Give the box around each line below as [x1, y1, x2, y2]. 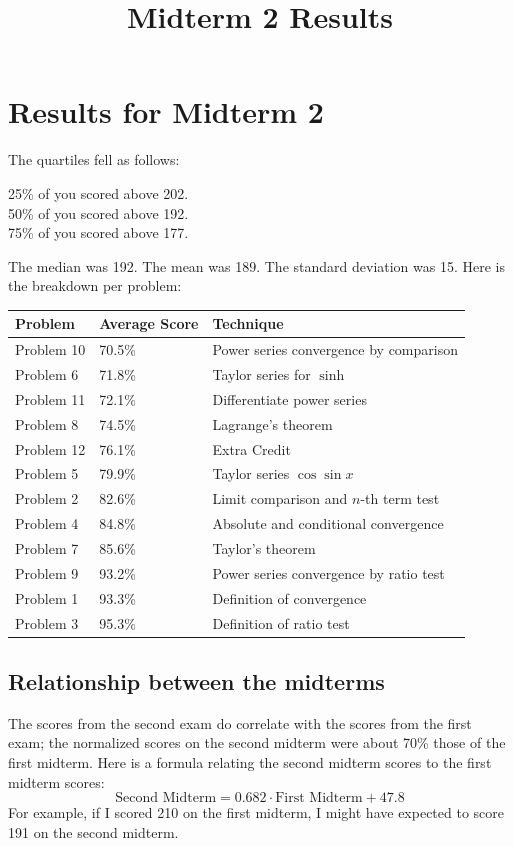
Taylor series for [212, 364, 311, 385]
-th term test [360, 488, 440, 509]
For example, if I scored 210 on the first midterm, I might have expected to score [8, 802, 505, 823]
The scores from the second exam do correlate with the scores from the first [8, 712, 472, 733]
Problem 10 [15, 339, 86, 360]
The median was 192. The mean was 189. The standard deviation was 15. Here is [8, 255, 505, 276]
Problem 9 [15, 562, 79, 583]
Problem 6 [15, 364, 79, 385]
